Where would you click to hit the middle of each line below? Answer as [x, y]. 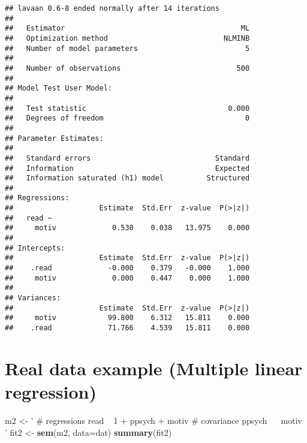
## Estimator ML [127, 28]
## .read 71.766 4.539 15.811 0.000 [127, 328]
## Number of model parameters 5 [127, 48]
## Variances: [33, 298]
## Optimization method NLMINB [127, 38]
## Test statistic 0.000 [127, 108]
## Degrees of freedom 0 [127, 118]
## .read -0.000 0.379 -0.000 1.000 [127, 268]
